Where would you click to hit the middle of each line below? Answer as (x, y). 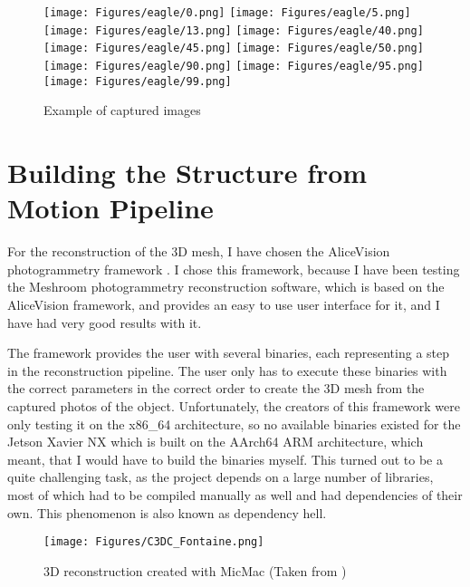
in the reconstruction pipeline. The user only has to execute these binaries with (227, 370)
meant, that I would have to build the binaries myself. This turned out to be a (225, 459)
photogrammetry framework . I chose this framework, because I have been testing (234, 269)
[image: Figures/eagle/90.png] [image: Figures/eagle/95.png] (234, 66)
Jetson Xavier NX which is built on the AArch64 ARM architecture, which (216, 442)
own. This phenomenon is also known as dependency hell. (167, 512)
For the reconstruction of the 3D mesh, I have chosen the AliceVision (199, 251)
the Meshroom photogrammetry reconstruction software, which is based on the (226, 287)
